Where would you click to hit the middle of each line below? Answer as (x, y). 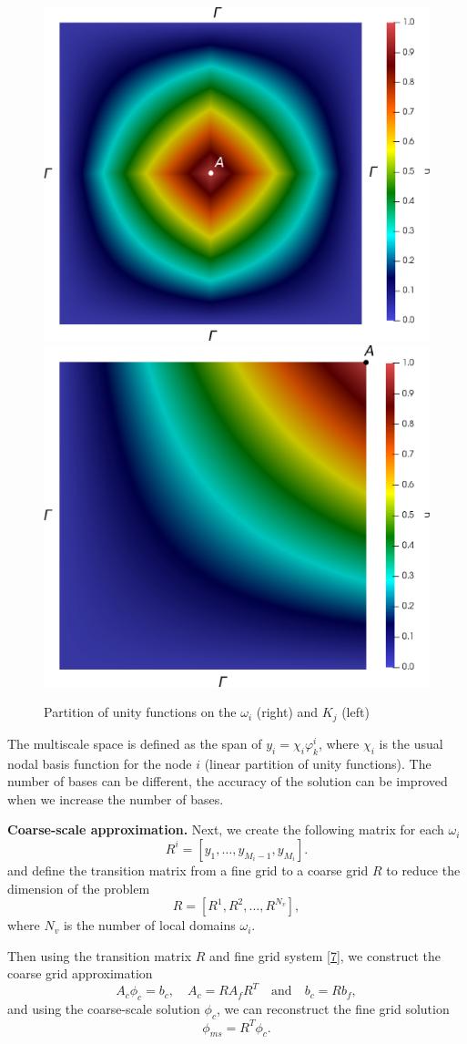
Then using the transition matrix (100, 955)
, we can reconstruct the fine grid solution (333, 1009)
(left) (355, 712)
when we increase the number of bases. (116, 798)
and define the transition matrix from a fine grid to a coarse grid (188, 870)
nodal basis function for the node (100, 763)
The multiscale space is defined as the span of (135, 743)
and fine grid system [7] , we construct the (325, 955)
